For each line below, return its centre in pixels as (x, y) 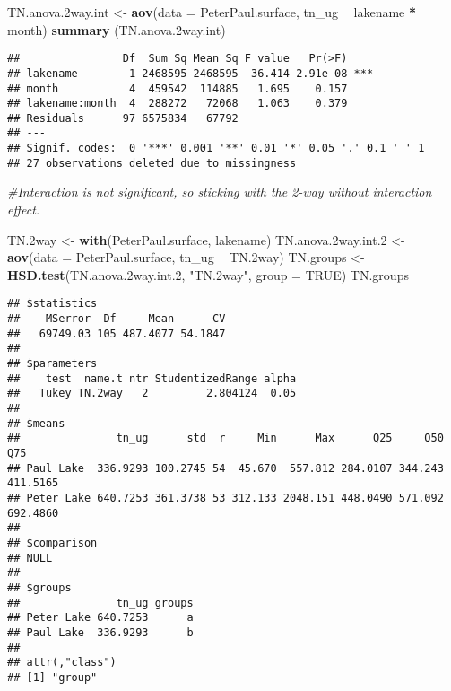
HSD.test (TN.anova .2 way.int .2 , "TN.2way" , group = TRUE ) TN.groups (208, 274)
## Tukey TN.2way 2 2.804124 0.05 (152, 394)
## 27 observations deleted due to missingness (152, 163)
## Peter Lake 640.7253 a (100, 618)
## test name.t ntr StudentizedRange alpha (152, 378)
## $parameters (52, 364)
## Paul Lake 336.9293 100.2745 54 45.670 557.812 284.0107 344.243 (225, 468)
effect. (24, 210)
